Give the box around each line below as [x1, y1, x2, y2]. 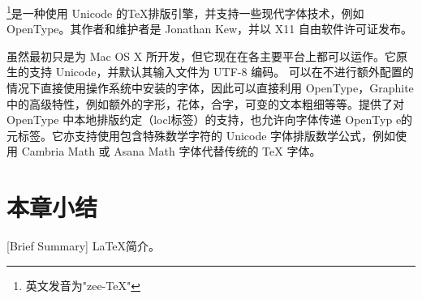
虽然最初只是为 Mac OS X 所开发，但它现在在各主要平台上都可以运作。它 [6, 47, 396, 64]
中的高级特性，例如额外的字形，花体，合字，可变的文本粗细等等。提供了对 [6, 95, 404, 112]
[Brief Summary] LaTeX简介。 [6, 237, 161, 254]
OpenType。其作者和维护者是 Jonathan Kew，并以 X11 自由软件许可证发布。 [6, 20, 412, 37]
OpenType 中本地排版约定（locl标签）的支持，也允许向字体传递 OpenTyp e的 [6, 111, 413, 128]
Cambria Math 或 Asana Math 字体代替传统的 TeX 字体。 [21, 143, 321, 160]
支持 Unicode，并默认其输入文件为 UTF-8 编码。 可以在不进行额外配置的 [28, 63, 414, 80]
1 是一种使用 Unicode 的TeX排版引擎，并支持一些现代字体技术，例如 [6, 2, 364, 21]
